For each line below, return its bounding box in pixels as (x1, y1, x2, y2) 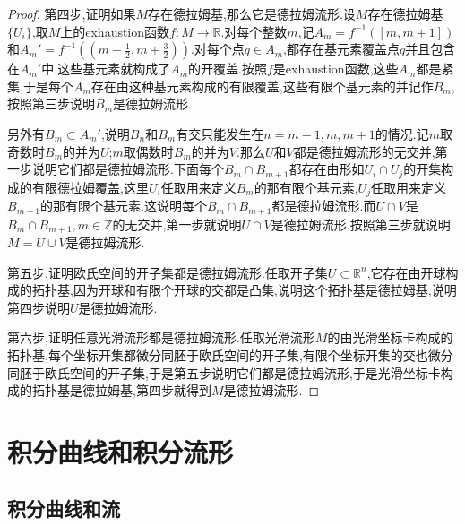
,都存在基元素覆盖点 (283, 39, 400, 58)
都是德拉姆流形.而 (271, 196, 376, 215)
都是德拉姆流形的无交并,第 (293, 142, 448, 160)
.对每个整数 (220, 22, 288, 40)
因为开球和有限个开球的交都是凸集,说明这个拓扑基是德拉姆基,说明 (73, 280, 457, 299)
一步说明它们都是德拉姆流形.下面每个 (7, 160, 224, 178)
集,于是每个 (7, 76, 73, 95)
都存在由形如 (288, 160, 365, 178)
